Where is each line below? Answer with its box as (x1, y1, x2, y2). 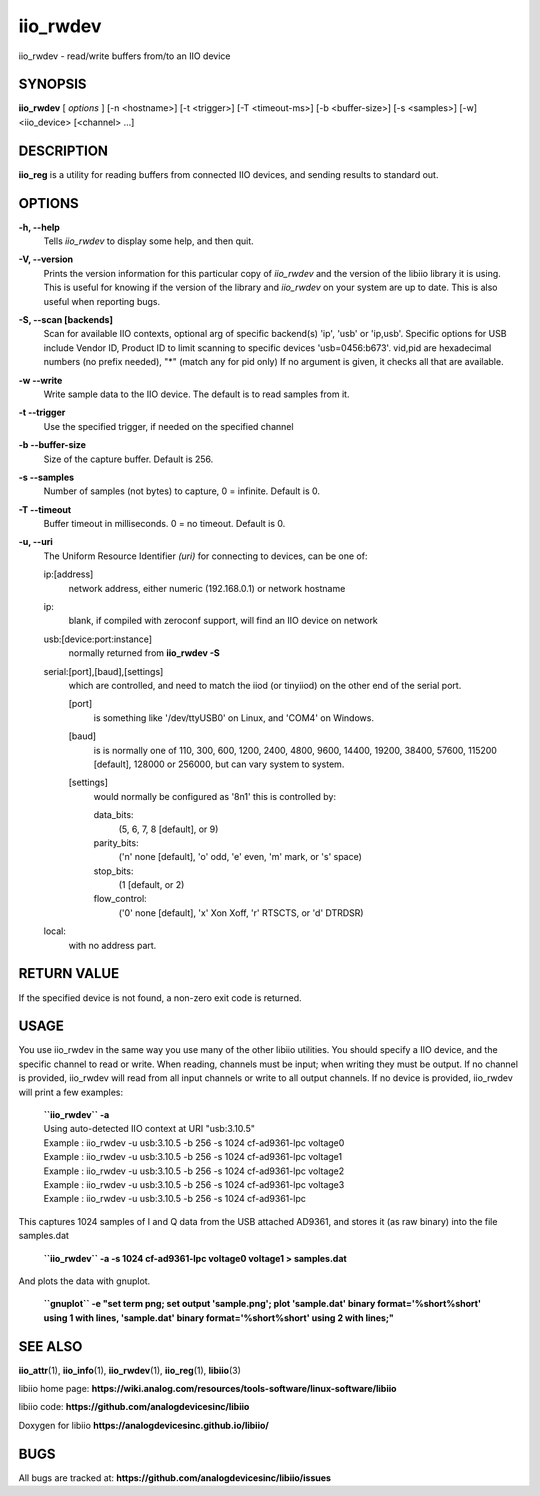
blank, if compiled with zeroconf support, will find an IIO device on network (68, 615, 379, 627)
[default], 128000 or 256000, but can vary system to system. (93, 758, 345, 770)
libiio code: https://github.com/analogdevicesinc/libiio (18, 1401, 250, 1413)
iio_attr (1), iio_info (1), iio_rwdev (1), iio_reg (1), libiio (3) (18, 1364, 242, 1376)
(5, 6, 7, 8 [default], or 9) (118, 823, 219, 835)
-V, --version (18, 253, 74, 265)
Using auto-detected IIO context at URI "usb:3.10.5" (43, 1123, 255, 1135)
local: (43, 925, 67, 937)
